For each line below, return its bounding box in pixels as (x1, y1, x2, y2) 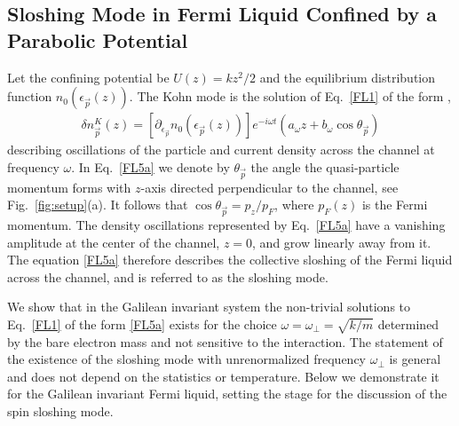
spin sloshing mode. (7, 402, 114, 421)
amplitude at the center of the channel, (7, 233, 220, 251)
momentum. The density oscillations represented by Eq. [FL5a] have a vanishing (7, 215, 446, 233)
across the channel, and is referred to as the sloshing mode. (7, 267, 328, 286)
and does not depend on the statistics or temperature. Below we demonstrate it (7, 367, 439, 385)
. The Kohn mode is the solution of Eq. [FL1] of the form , (129, 87, 451, 106)
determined (377, 314, 439, 333)
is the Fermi (361, 195, 428, 214)
